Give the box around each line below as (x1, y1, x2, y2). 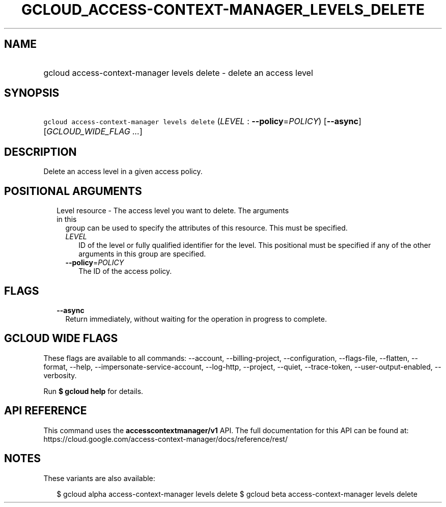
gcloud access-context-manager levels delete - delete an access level (43, 67, 313, 78)
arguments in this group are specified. (78, 249, 206, 259)
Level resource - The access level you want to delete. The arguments (57, 206, 289, 215)
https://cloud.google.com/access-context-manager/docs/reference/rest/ (43, 434, 288, 443)
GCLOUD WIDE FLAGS (4, 332, 118, 345)
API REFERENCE (4, 404, 87, 417)
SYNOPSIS (4, 87, 60, 100)
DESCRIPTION (4, 145, 77, 158)
